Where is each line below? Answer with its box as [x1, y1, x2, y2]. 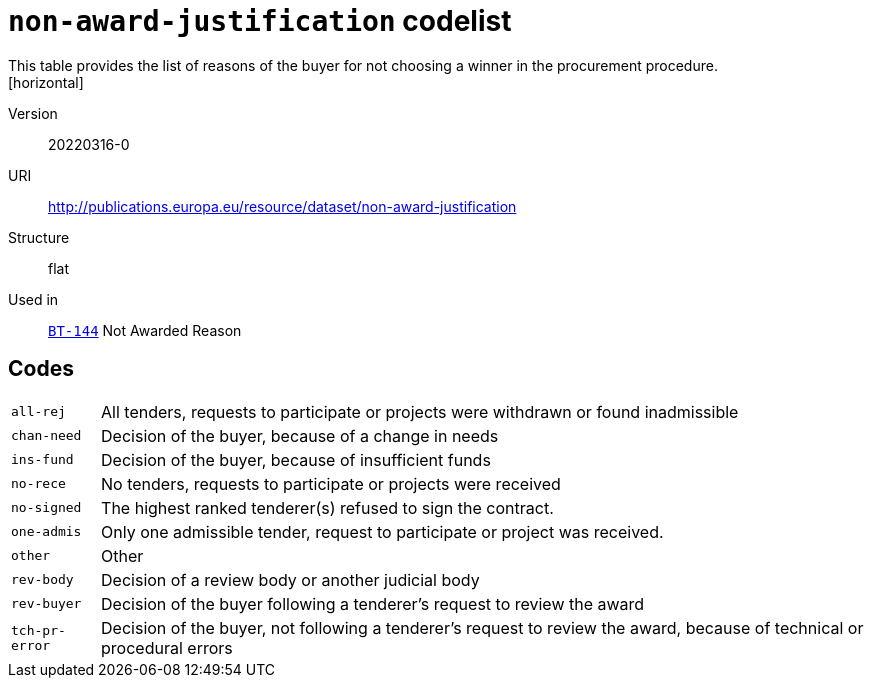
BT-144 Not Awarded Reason [48, 321, 242, 339]
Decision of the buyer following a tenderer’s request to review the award [101, 593, 645, 614]
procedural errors [101, 637, 233, 658]
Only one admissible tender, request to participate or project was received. [101, 521, 664, 542]
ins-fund [11, 452, 74, 468]
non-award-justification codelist [8, 4, 512, 38]
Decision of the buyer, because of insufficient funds [101, 449, 491, 470]
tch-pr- [11, 622, 66, 638]
